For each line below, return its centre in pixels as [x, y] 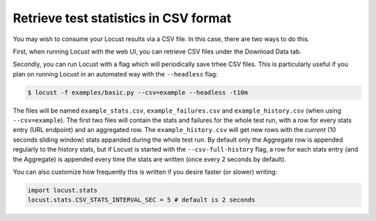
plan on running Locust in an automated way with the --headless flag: [116, 74]
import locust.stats [62, 190]
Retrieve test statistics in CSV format [122, 18]
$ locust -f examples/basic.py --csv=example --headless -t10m [138, 92]
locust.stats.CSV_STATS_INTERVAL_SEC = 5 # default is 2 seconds [141, 200]
